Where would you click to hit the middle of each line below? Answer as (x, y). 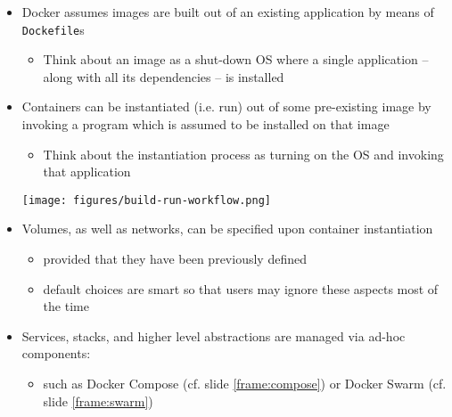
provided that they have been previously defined (175, 259)
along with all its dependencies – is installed (164, 76)
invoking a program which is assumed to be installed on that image (205, 124)
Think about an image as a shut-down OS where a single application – (236, 59)
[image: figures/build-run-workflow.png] (146, 200)
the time (66, 306)
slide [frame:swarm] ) (98, 401)
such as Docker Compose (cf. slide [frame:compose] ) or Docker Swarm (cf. (245, 384)
